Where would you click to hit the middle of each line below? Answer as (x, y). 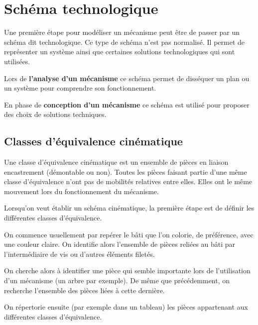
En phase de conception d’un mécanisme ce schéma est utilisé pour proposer (127, 104)
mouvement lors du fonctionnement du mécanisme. (81, 191)
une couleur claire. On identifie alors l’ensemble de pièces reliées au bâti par (120, 244)
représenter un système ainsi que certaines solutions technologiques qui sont (120, 52)
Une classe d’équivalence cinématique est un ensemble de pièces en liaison (116, 162)
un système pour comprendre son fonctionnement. (80, 88)
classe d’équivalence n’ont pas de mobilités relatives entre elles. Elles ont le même (128, 181)
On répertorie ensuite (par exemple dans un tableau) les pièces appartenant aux (126, 307)
